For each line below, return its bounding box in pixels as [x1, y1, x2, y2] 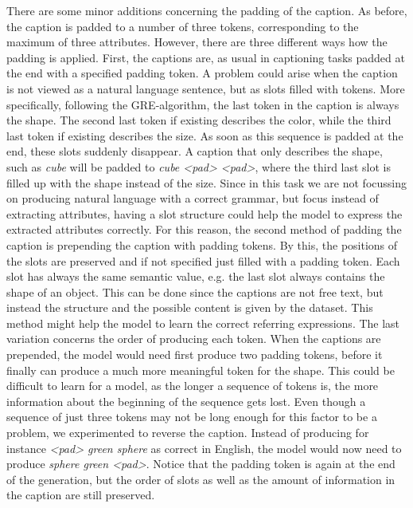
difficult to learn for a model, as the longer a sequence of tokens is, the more [6, 377, 379, 394]
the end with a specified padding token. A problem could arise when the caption [6, 65, 398, 81]
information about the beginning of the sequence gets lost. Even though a [6, 392, 366, 409]
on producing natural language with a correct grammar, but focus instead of [6, 190, 379, 207]
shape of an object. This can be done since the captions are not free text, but [6, 283, 384, 300]
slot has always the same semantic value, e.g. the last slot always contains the [6, 268, 385, 285]
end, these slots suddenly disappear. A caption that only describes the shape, [6, 143, 383, 159]
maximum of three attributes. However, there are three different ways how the [6, 33, 388, 50]
